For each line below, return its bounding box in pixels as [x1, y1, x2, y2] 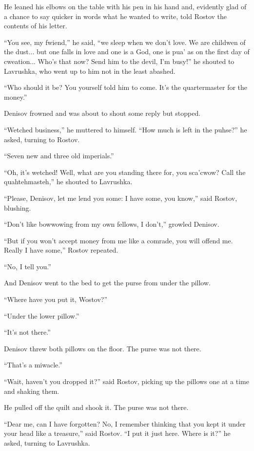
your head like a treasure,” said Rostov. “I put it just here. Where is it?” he [4, 428, 231, 438]
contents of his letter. [4, 21, 67, 31]
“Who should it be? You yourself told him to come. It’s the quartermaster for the [4, 82, 248, 92]
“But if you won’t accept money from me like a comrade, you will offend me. [4, 235, 233, 245]
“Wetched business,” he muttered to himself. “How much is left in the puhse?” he [4, 124, 247, 134]
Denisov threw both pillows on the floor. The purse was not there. [4, 343, 201, 353]
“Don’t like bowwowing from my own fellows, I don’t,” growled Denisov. [4, 219, 219, 229]
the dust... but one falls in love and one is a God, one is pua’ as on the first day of [4, 46, 250, 57]
